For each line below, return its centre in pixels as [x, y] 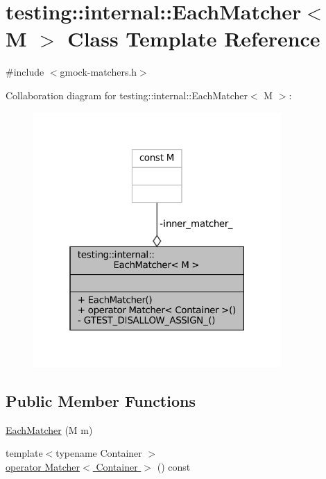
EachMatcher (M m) [49, 429]
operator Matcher [43, 467]
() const [174, 467]
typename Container [99, 453]
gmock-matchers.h [98, 72]
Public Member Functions [101, 401]
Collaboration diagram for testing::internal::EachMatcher [127, 95]
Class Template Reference [194, 39]
